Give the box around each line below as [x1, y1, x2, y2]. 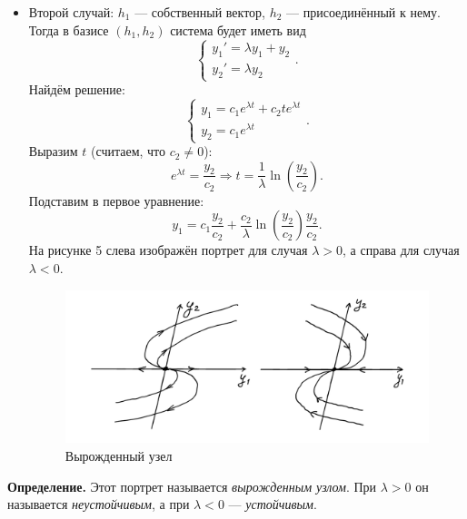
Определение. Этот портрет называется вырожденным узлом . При [7, 476, 377, 495]
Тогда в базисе [28, 20, 109, 39]
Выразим [28, 142, 78, 161]
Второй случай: [28, 3, 114, 21]
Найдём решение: [28, 80, 125, 99]
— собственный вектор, [134, 3, 265, 21]
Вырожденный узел [65, 446, 173, 465]
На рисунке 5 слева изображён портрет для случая [28, 240, 308, 259]
